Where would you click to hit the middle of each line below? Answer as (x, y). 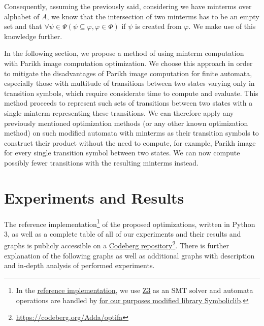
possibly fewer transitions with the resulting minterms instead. (101, 162)
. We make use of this (222, 26)
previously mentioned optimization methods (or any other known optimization (126, 123)
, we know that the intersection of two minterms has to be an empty (153, 16)
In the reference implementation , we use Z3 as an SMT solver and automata (135, 290)
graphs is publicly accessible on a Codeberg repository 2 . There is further (117, 245)
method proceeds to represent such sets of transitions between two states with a (128, 103)
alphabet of (22, 16)
